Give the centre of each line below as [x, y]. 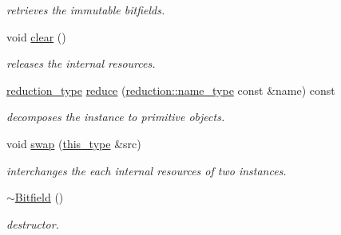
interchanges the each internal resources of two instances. [147, 170]
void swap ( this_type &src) [74, 143]
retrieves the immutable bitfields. [86, 10]
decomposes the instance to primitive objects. [116, 117]
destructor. [33, 223]
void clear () [36, 36]
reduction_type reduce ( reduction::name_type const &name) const [171, 90]
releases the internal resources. [81, 63]
